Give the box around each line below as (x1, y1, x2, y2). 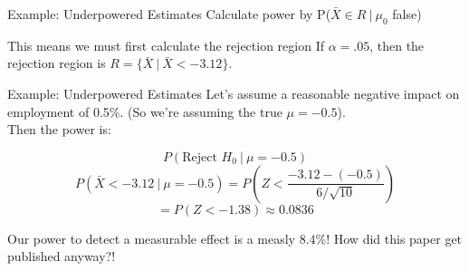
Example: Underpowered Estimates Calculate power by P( (7, 5, 331, 23)
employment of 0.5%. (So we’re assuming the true (7, 102, 282, 121)
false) (392, 5, 422, 23)
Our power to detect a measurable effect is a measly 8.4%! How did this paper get (7, 228, 463, 247)
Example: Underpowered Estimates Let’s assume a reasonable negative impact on (7, 83, 460, 102)
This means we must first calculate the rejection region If (7, 35, 324, 54)
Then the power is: (7, 120, 111, 139)
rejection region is (7, 53, 106, 73)
